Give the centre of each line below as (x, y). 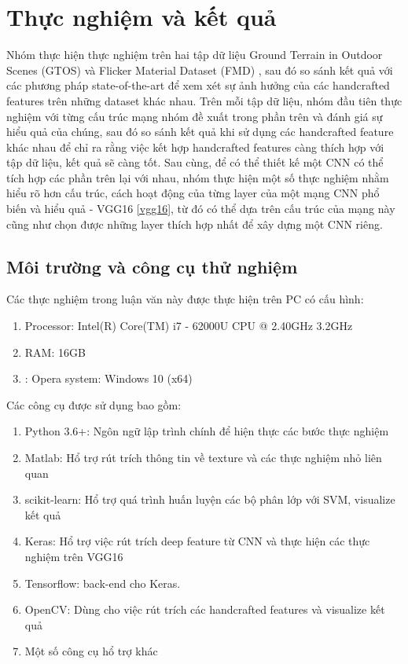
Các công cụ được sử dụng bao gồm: (94, 404)
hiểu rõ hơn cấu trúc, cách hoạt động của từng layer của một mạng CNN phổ (193, 193)
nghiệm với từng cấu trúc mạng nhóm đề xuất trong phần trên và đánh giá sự (195, 116)
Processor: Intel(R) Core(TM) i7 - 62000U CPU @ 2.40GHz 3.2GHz (189, 326)
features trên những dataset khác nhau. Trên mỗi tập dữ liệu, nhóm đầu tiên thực (204, 100)
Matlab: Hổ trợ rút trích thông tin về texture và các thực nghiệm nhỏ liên (203, 458)
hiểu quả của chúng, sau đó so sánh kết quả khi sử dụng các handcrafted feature (200, 132)
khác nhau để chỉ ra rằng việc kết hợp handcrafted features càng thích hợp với (195, 147)
